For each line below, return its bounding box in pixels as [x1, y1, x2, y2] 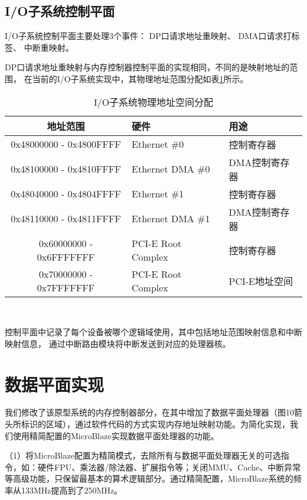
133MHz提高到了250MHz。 [21, 484, 123, 496]
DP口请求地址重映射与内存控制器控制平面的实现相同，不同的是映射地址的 [5, 61, 290, 73]
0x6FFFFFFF [37, 249, 95, 264]
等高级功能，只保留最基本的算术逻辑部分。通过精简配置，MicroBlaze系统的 [5, 472, 293, 485]
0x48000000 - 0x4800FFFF [11, 137, 121, 151]
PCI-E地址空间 [228, 274, 293, 288]
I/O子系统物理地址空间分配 [93, 95, 214, 109]
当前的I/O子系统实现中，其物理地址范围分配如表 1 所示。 [32, 72, 249, 85]
